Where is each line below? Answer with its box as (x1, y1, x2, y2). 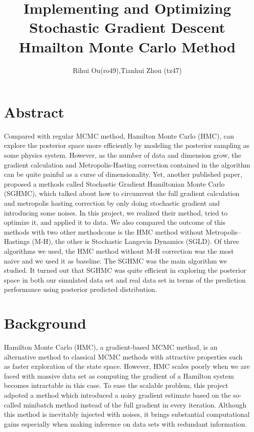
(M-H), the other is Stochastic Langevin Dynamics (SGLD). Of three (32, 236, 239, 246)
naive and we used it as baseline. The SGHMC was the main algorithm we (4, 255, 227, 265)
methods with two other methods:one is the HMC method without (4, 226, 204, 237)
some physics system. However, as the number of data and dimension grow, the (4, 150, 241, 160)
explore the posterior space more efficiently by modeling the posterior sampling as (4, 140, 250, 150)
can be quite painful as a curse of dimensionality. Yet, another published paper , (4, 169, 242, 179)
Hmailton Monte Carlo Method (19, 36, 236, 56)
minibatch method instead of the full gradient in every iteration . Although (23, 399, 247, 409)
